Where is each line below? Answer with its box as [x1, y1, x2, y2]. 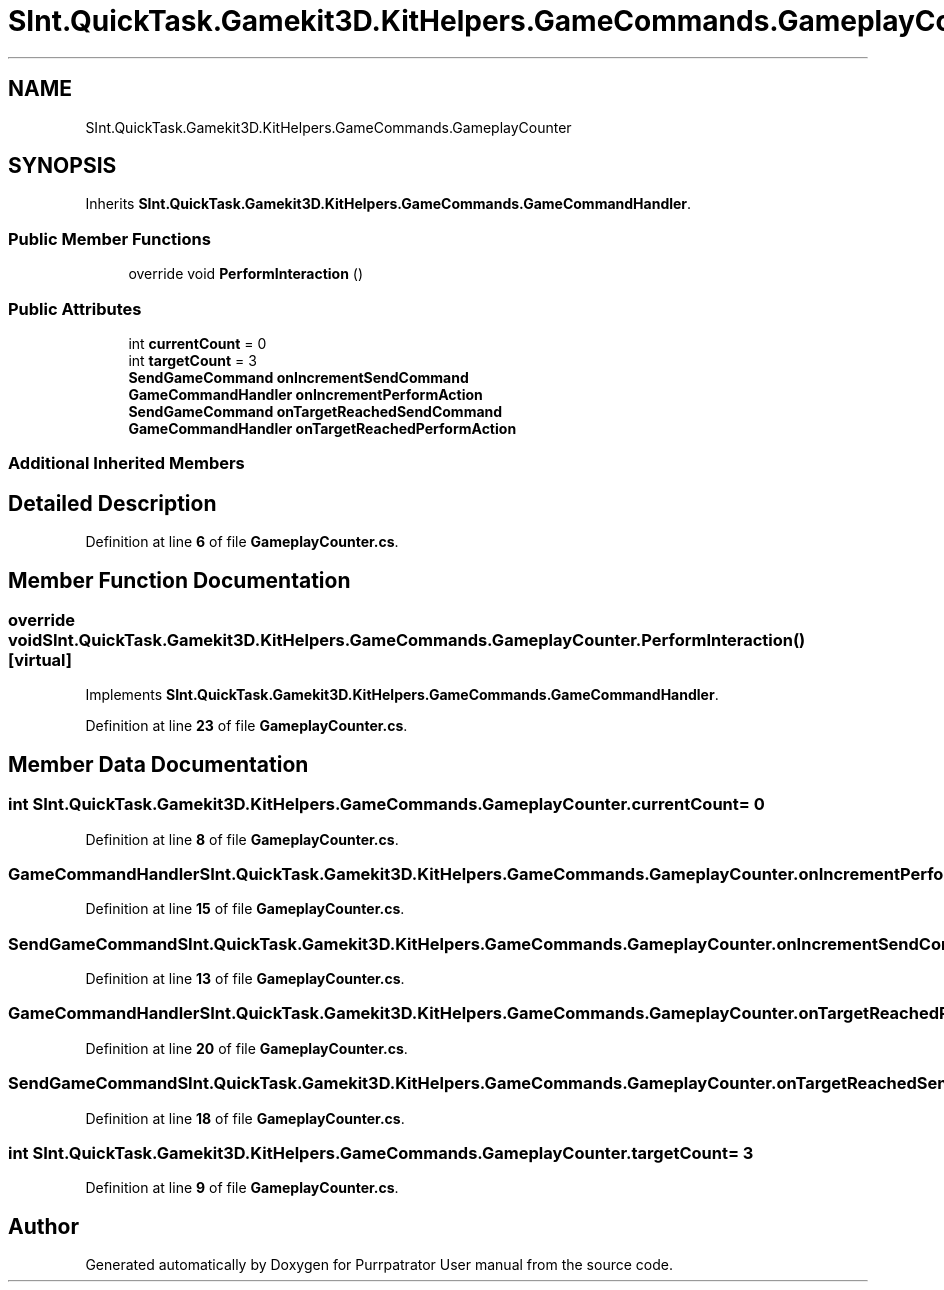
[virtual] [8, 650, 72, 670]
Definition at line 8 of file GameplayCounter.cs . [85, 830, 399, 848]
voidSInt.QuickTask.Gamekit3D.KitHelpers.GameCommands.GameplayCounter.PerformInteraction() [8, 630, 806, 650]
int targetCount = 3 [128, 351, 257, 369]
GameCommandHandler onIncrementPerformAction [128, 385, 483, 403]
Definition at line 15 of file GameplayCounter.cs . [85, 900, 405, 918]
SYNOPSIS [8, 153, 117, 179]
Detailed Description [8, 490, 217, 516]
